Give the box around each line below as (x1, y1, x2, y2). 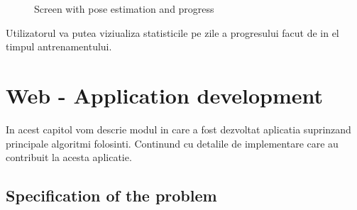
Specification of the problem (6, 184, 217, 206)
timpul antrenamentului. (6, 39, 112, 54)
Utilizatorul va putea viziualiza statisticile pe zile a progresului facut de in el (6, 25, 339, 40)
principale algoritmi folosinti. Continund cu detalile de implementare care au (6, 136, 339, 150)
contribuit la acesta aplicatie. (6, 150, 132, 165)
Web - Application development (6, 80, 324, 109)
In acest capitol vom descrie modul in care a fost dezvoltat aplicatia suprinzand (6, 121, 351, 136)
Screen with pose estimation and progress (34, 1, 214, 16)
